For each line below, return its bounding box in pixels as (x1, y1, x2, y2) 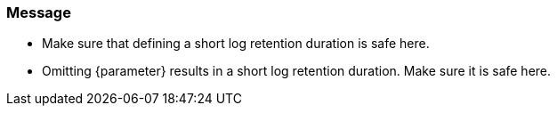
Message (6, 4, 71, 21)
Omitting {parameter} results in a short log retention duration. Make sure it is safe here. (42, 63, 552, 79)
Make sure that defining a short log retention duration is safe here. (42, 36, 430, 52)
